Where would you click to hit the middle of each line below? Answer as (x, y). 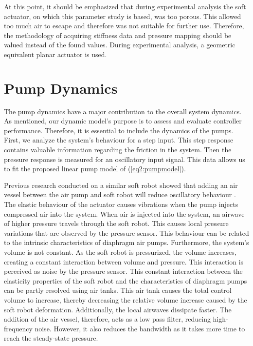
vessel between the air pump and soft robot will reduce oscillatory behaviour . (120, 194)
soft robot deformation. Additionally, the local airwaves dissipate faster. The (118, 309)
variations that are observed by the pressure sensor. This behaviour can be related (126, 233)
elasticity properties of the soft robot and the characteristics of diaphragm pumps (126, 280)
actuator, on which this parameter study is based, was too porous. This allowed (123, 16)
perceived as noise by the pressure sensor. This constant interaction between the (123, 271)
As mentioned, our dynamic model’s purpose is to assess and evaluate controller (123, 121)
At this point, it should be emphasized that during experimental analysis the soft (125, 6)
